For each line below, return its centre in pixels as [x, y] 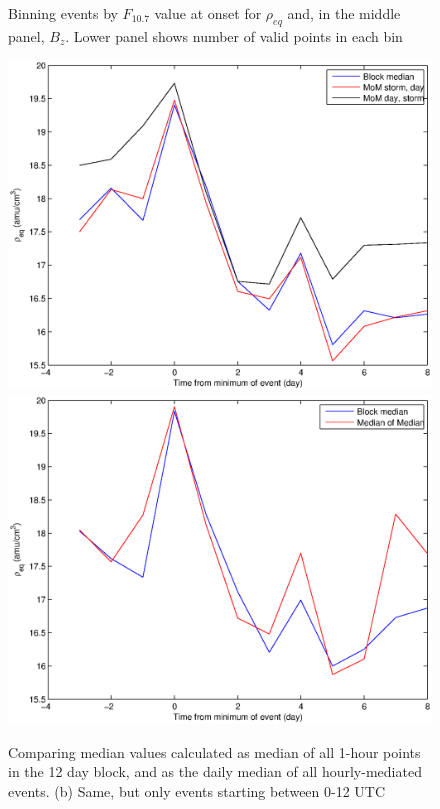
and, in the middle [344, 13]
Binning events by [63, 13]
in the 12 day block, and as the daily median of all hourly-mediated [215, 771]
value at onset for [208, 13]
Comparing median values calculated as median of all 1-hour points [214, 751]
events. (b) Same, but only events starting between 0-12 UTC [197, 790]
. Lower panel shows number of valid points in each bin [234, 35]
